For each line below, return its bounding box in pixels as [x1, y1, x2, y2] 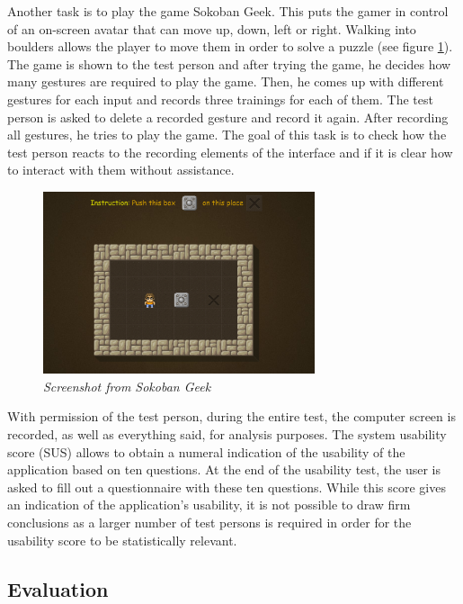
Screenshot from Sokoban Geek [43, 376, 211, 395]
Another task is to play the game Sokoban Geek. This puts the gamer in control [7, 2, 449, 20]
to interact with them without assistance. [7, 160, 235, 179]
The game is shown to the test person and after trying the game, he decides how [7, 54, 451, 73]
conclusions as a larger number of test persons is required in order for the [7, 512, 412, 531]
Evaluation [7, 574, 109, 602]
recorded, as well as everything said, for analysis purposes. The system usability [7, 424, 447, 443]
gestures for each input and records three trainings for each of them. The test [7, 89, 433, 108]
